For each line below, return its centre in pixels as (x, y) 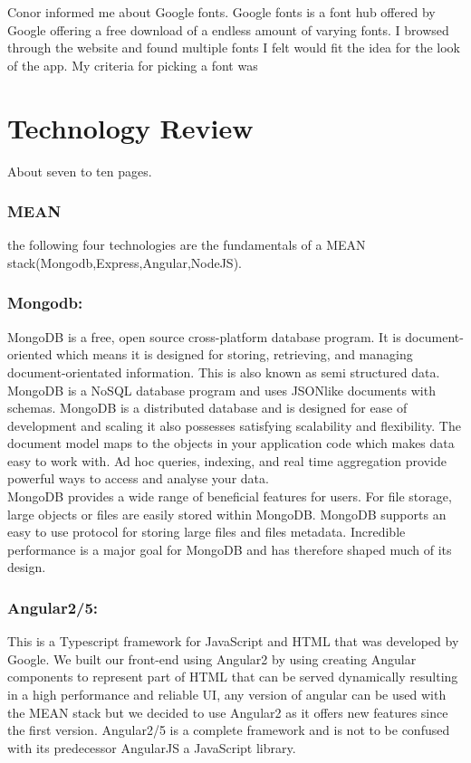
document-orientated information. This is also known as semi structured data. (224, 372)
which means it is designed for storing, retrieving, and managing (235, 354)
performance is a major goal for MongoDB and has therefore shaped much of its (230, 549)
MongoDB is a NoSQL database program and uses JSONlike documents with (221, 390)
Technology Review (130, 127)
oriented (30, 354)
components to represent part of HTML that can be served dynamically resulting (233, 677)
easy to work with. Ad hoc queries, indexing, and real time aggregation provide (227, 460)
